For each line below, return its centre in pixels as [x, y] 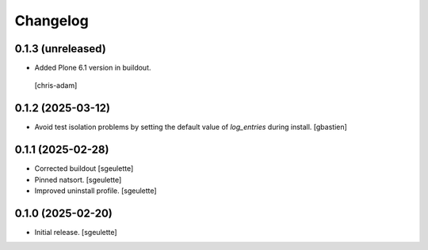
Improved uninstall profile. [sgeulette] [96, 191]
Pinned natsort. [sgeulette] [78, 180]
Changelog [52, 21]
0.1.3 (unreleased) [60, 49]
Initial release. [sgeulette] [76, 232]
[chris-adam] [56, 85]
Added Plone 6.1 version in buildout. [93, 68]
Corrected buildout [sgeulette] [84, 169]
